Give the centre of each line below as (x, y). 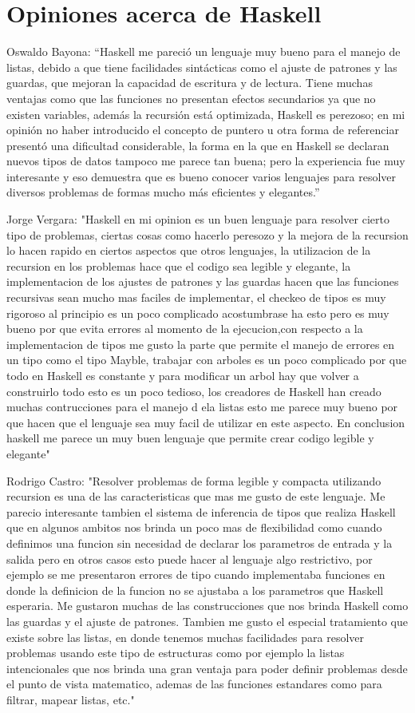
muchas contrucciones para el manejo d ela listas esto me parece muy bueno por (202, 407)
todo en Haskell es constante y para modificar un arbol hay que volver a (183, 375)
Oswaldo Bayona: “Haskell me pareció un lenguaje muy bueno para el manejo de (204, 51)
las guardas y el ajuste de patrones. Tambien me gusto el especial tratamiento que (207, 621)
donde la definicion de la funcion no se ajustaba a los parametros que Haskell (195, 590)
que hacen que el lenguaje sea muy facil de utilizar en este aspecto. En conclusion (206, 422)
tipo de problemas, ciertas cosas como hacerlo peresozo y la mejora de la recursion (207, 234)
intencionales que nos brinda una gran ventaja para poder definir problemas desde (207, 668)
